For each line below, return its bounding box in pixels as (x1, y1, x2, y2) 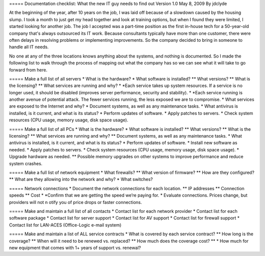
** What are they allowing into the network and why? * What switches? (9, 176, 153, 182)
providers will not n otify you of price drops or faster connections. (9, 199, 142, 205)
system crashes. (9, 160, 43, 167)
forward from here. (9, 67, 48, 73)
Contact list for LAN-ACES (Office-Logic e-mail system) (9, 222, 122, 228)
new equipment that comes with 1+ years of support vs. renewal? (9, 245, 141, 251)
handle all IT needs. (9, 44, 49, 50)
